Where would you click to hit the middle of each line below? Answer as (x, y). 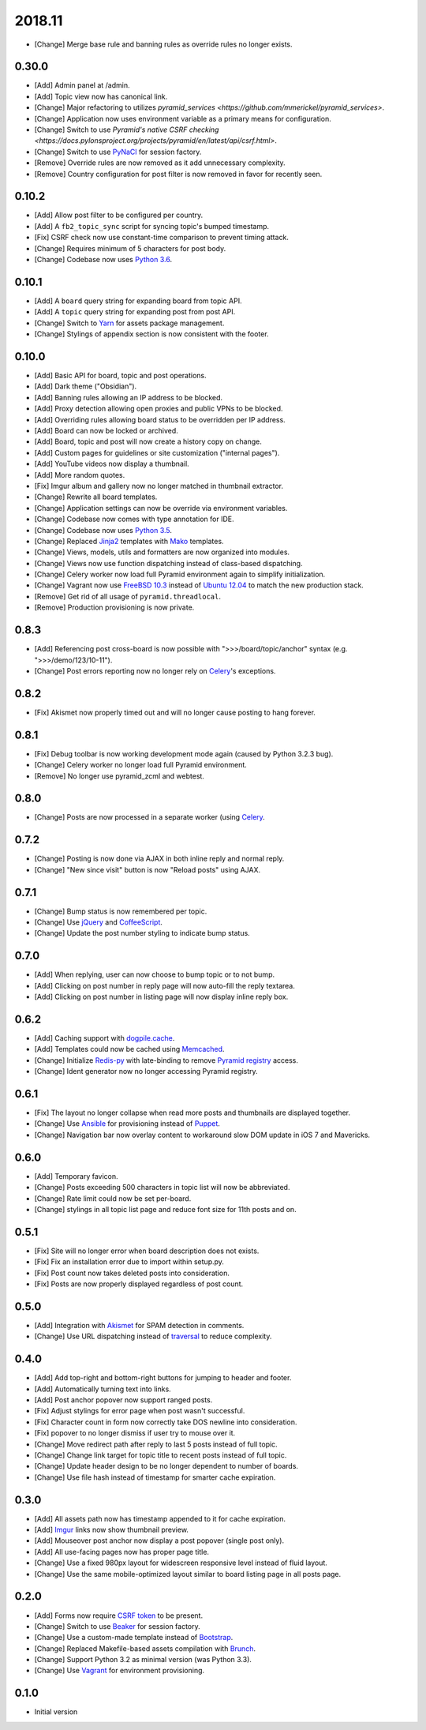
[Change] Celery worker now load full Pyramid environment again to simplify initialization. (180, 574)
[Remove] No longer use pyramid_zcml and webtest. (120, 776)
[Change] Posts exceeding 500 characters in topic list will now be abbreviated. (162, 1188)
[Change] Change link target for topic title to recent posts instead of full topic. (161, 1455)
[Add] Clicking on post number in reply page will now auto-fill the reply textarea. (164, 985)
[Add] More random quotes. (80, 475)
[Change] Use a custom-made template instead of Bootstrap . (134, 1638)
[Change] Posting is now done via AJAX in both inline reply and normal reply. (159, 859)
